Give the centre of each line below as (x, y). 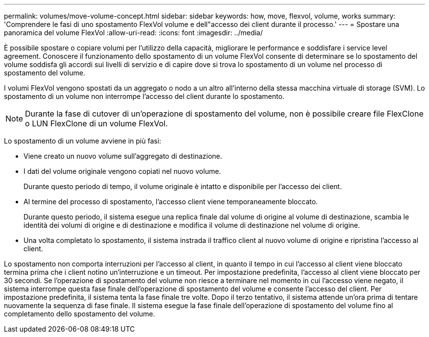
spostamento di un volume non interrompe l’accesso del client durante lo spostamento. (144, 96)
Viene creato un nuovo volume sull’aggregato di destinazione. (123, 156)
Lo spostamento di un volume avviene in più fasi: (83, 141)
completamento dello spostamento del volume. (80, 314)
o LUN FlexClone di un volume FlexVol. (96, 123)
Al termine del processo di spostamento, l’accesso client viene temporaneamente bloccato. (171, 202)
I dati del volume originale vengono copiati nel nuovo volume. (122, 171)
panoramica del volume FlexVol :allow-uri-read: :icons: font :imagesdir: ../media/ (133, 33)
